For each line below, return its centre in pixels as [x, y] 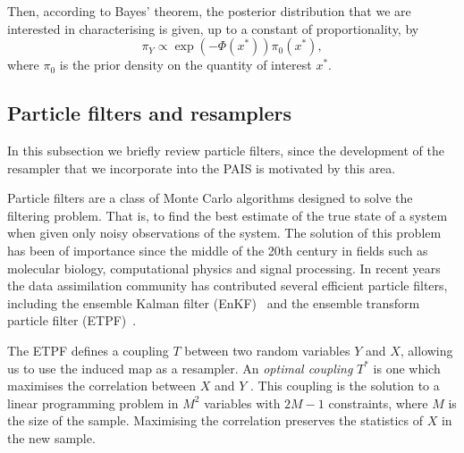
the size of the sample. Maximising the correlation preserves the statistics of [215, 420]
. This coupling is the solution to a [345, 386]
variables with [242, 403]
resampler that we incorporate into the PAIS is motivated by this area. [202, 168]
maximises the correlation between [101, 386]
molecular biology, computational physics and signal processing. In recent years [224, 268]
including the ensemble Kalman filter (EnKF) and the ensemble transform [214, 302]
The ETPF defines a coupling [88, 350]
